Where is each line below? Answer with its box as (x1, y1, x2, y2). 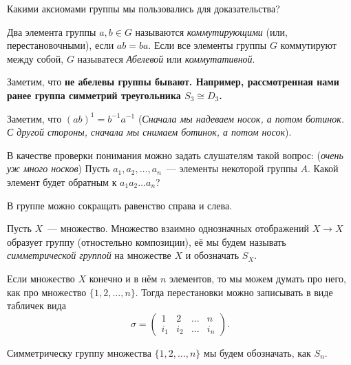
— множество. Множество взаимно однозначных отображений (47, 221, 309, 236)
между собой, (7, 51, 64, 65)
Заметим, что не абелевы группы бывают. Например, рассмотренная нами (7, 74, 339, 89)
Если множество (7, 271, 75, 285)
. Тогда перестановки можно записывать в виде (135, 284, 333, 299)
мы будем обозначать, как (204, 345, 311, 359)
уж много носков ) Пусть (7, 161, 110, 176)
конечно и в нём (89, 271, 158, 285)
